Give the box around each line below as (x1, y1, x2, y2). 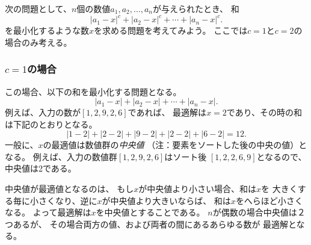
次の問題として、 (5, 2, 72, 14)
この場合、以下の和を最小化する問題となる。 (5, 85, 182, 98)
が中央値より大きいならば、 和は (102, 194, 231, 206)
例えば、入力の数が (5, 106, 81, 119)
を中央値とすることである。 (96, 206, 205, 219)
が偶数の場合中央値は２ (212, 206, 306, 219)
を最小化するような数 (5, 24, 89, 37)
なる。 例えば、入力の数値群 (5, 150, 117, 163)
